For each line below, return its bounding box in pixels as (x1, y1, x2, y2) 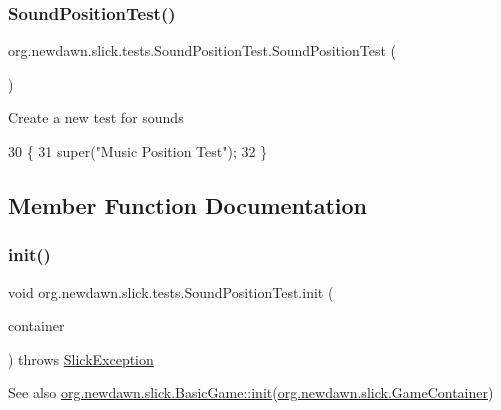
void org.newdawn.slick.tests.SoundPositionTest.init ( (8, 281, 334, 302)
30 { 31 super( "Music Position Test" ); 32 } (8, 141, 268, 161)
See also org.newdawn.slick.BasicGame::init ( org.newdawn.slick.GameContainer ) (8, 382, 494, 403)
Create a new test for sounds (8, 107, 184, 128)
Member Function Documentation (8, 189, 368, 220)
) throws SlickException (8, 348, 154, 369)
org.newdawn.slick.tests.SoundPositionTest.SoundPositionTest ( (8, 40, 396, 61)
